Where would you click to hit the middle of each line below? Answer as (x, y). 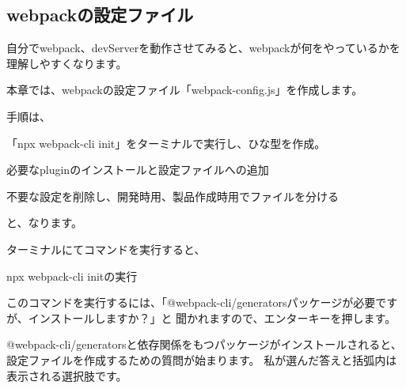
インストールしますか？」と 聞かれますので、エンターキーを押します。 (212, 317)
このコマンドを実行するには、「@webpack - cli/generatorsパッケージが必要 (191, 302)
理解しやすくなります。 (67, 63)
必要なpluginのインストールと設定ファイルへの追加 (138, 170)
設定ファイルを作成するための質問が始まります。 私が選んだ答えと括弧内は (202, 359)
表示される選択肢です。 (67, 375)
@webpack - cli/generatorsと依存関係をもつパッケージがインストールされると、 (204, 344)
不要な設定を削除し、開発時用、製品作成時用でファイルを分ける (173, 196)
